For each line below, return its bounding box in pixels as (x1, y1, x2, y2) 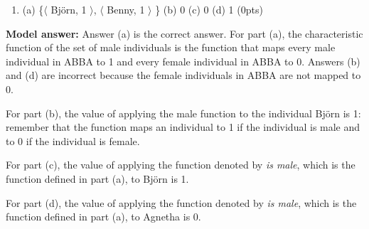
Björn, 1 (50, 2, 87, 16)
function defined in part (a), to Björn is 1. (6, 171, 189, 186)
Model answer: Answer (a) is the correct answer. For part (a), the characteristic (6, 26, 363, 41)
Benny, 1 (107, 2, 145, 16)
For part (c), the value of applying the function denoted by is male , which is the (6, 157, 355, 172)
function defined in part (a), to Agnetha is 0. (6, 209, 201, 224)
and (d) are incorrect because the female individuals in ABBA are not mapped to (6, 68, 361, 82)
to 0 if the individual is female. (6, 133, 140, 148)
